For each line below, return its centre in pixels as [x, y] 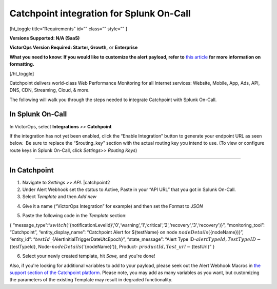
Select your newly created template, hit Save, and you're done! [89, 256]
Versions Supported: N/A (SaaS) [45, 38]
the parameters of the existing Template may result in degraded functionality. [91, 280]
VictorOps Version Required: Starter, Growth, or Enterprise [74, 47]
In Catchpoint [32, 170]
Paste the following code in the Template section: [74, 216]
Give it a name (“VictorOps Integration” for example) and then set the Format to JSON [113, 206]
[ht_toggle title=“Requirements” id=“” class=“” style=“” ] [68, 29]
